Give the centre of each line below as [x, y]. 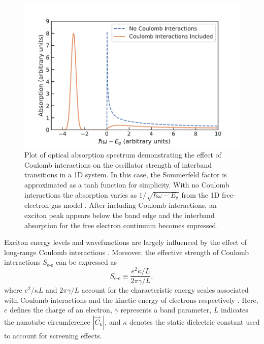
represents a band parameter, [166, 310]
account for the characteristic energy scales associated [165, 290]
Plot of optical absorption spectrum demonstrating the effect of [123, 155]
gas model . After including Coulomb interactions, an [134, 205]
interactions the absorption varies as [81, 194]
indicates [235, 310]
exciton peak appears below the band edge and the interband [120, 215]
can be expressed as [86, 262]
